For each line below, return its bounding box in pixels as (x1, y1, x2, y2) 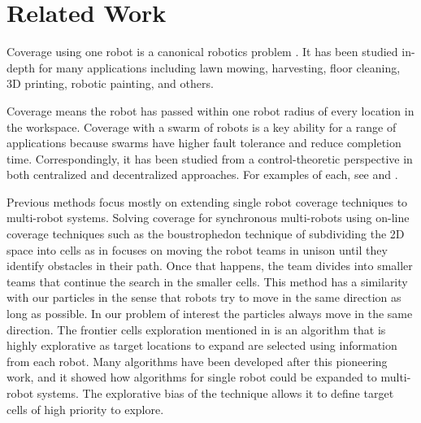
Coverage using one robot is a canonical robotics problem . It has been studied (7, 43, 398, 60)
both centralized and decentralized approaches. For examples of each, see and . (7, 166, 398, 183)
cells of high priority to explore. (7, 400, 164, 417)
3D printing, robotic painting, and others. (7, 75, 214, 92)
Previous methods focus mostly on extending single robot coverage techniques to (7, 193, 408, 210)
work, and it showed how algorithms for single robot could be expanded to (7, 368, 377, 386)
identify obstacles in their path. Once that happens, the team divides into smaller (7, 257, 413, 274)
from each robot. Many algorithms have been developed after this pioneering (7, 352, 388, 369)
